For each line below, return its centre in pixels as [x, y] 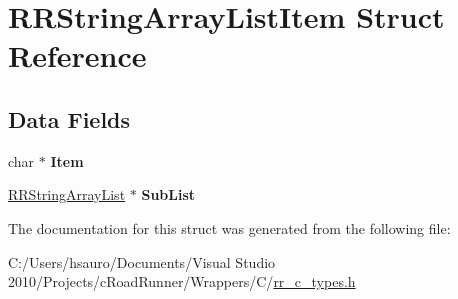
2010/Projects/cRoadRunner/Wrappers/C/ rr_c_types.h [182, 281]
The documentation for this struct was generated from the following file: [229, 227]
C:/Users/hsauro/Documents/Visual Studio [142, 261]
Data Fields [69, 118]
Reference [77, 55]
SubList [168, 194]
